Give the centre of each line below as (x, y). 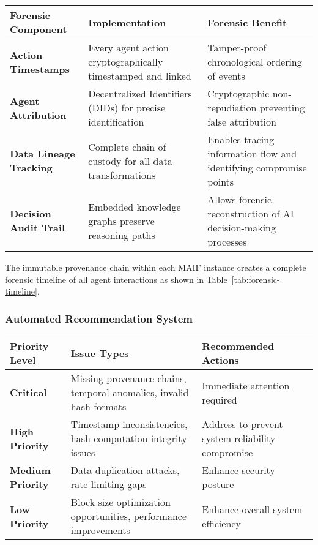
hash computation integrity (129, 438)
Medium (30, 470)
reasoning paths (122, 235)
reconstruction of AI (251, 213)
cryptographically (126, 62)
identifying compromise (257, 167)
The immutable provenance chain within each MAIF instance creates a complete (156, 267)
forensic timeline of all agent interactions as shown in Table (116, 279)
